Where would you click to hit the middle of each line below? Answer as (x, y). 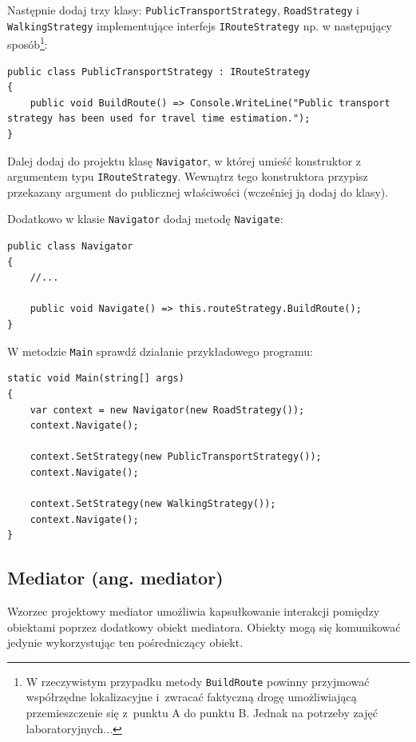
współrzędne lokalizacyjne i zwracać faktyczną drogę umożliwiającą (191, 697)
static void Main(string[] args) (96, 379)
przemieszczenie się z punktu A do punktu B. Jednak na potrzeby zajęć (202, 713)
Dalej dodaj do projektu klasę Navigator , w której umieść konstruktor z (184, 160)
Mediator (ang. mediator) (115, 578)
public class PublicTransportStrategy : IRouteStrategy (159, 72)
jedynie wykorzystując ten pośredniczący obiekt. (125, 642)
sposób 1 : (28, 43)
